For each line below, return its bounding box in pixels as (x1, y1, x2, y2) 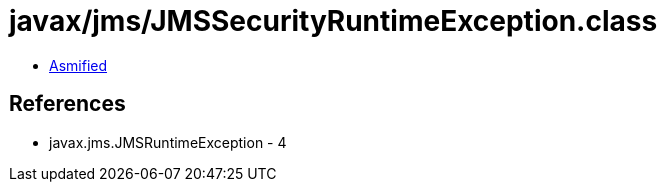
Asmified (49, 56, 108, 74)
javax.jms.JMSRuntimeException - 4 (49, 133, 287, 151)
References (9, 91, 126, 117)
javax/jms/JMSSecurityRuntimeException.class (9, 4, 658, 38)
